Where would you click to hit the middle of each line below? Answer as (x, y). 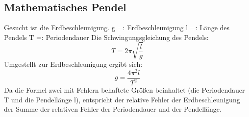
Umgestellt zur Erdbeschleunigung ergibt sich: (73, 64)
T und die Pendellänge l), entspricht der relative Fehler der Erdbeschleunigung (122, 99)
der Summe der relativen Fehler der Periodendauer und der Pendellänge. (113, 109)
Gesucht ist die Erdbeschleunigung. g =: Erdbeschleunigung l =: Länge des (117, 28)
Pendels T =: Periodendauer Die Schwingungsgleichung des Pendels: (106, 37)
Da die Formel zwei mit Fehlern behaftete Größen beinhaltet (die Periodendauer (124, 90)
